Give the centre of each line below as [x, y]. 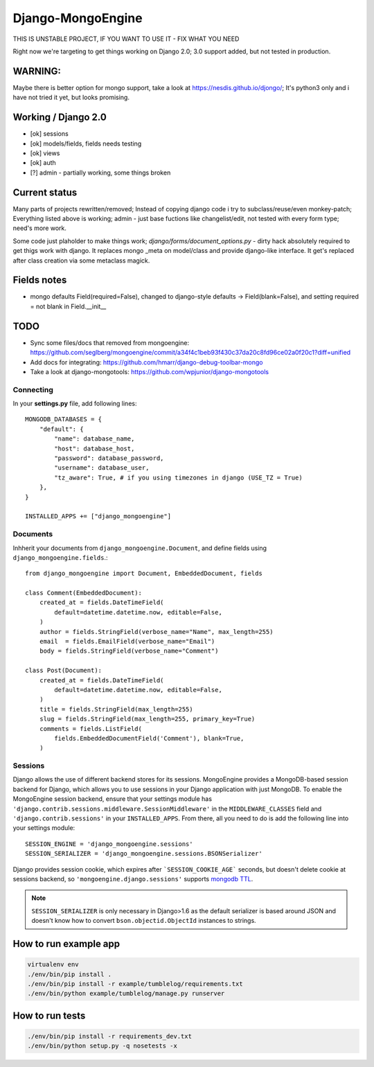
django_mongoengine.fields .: [60, 557]
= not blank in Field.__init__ [68, 306]
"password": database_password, [109, 458]
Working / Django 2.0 [60, 117]
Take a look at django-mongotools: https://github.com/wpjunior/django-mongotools [150, 371]
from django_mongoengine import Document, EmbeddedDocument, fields [144, 574]
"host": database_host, [95, 448]
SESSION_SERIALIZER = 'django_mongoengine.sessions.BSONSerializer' [144, 854]
